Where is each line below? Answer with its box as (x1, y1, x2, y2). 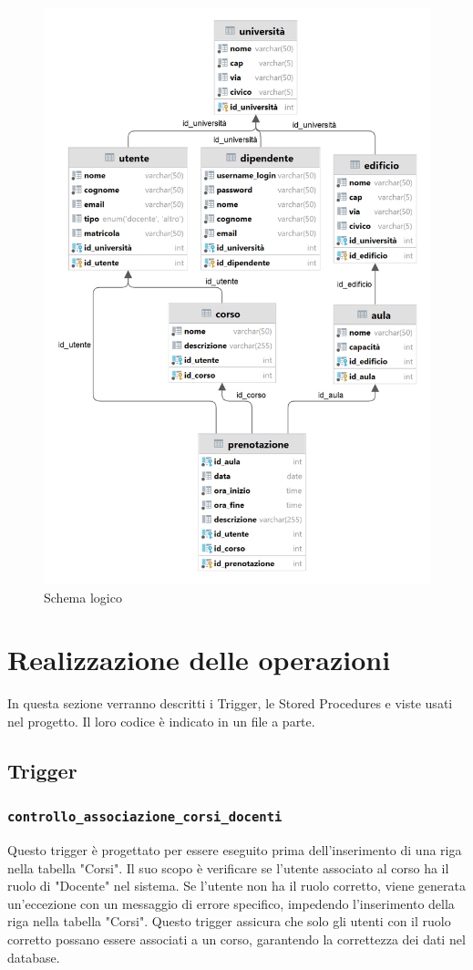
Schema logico (44, 587, 122, 606)
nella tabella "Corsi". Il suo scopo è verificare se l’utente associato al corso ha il (7, 858, 449, 877)
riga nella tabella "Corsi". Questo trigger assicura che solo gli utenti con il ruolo (7, 912, 451, 931)
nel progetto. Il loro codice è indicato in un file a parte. (7, 711, 315, 730)
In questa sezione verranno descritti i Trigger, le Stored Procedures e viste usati (7, 694, 453, 713)
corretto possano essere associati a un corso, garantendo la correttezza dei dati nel (7, 929, 466, 948)
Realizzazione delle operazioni (7, 641, 391, 678)
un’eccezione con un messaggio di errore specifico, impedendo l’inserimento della (7, 893, 455, 913)
